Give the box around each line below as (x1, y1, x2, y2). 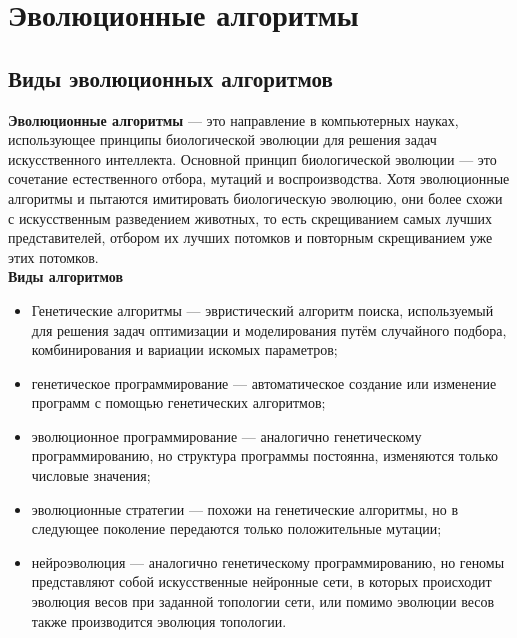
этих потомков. (8, 246, 99, 267)
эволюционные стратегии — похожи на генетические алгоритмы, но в (31, 498, 459, 519)
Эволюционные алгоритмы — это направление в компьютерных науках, (8, 109, 459, 130)
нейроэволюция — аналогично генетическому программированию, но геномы (31, 551, 505, 572)
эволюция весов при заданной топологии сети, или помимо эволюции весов (31, 591, 495, 612)
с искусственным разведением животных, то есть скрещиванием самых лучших (8, 207, 493, 228)
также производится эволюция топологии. (31, 610, 287, 631)
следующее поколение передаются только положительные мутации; (31, 518, 442, 539)
